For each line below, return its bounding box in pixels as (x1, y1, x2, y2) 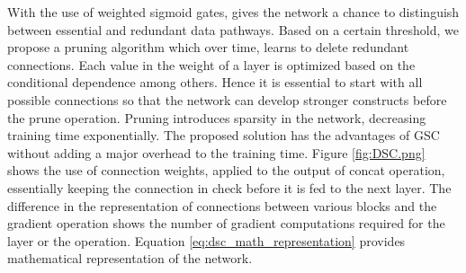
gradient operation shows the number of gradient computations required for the (7, 214, 445, 233)
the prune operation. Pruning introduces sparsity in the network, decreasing (7, 108, 426, 127)
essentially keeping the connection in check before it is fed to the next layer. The (7, 178, 452, 197)
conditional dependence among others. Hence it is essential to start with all (7, 73, 423, 92)
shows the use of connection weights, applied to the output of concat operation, (7, 161, 445, 180)
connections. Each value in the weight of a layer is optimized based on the (7, 55, 416, 74)
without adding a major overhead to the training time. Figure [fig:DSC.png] (7, 143, 426, 162)
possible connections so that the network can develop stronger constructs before (7, 90, 447, 109)
